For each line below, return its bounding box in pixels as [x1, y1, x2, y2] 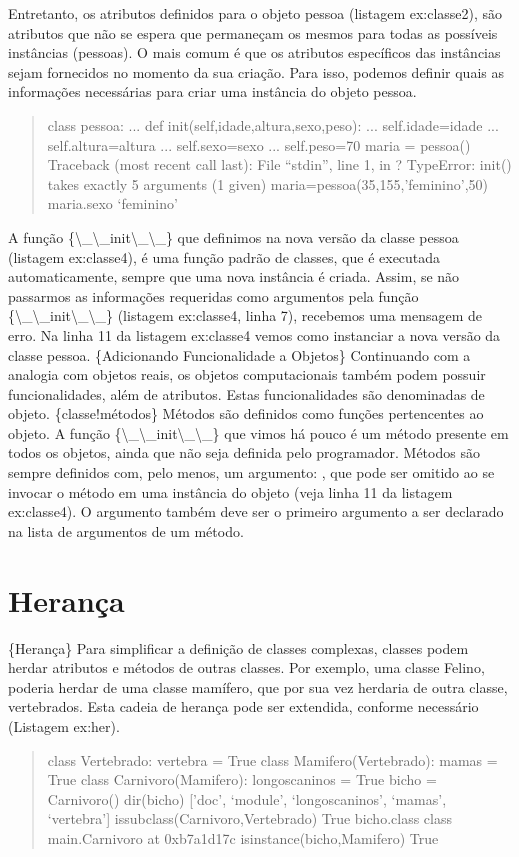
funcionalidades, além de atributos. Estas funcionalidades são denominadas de [8, 383, 485, 404]
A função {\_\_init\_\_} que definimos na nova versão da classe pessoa [8, 226, 459, 247]
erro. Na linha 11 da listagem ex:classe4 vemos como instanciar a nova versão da [8, 324, 501, 345]
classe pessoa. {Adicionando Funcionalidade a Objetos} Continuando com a [8, 344, 471, 365]
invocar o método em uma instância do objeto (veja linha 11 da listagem [8, 481, 453, 502]
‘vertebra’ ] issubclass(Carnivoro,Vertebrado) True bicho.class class [47, 808, 452, 829]
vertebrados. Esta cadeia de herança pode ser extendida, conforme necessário [8, 696, 479, 717]
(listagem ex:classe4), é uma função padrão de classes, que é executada [8, 246, 441, 267]
